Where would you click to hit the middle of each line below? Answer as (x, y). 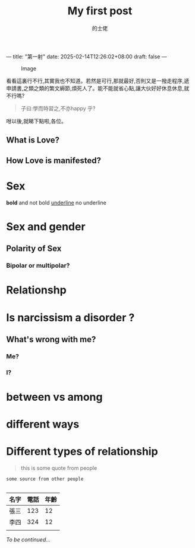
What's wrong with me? (51, 339)
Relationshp (36, 290)
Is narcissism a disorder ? (70, 318)
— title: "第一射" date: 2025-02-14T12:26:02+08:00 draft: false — (87, 56)
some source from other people (45, 479)
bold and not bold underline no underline (56, 202)
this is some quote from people (59, 468)
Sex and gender (46, 226)
